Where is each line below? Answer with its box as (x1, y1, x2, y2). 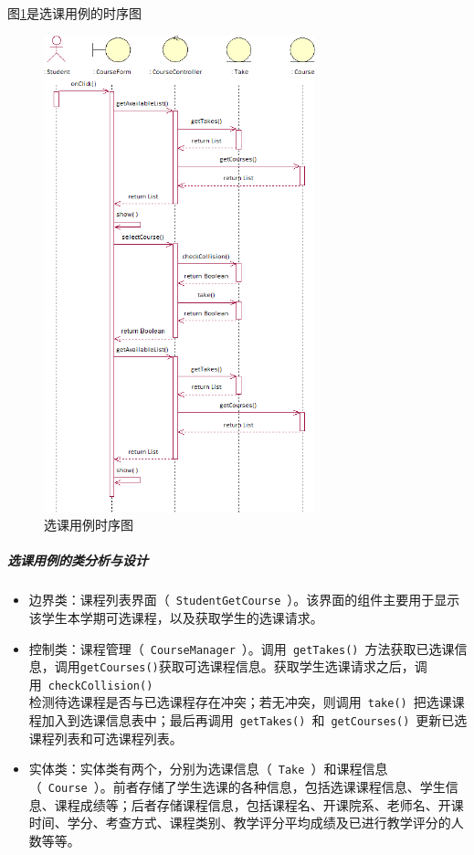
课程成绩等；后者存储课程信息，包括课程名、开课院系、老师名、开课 (54, 795, 464, 814)
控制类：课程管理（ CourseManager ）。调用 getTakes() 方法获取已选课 (28, 639, 455, 658)
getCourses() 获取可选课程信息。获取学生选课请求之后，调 (79, 657, 427, 676)
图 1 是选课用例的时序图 (7, 4, 142, 22)
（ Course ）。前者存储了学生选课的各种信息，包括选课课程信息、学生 (28, 777, 446, 797)
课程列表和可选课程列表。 (28, 728, 183, 747)
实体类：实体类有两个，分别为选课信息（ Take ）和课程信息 (28, 759, 388, 778)
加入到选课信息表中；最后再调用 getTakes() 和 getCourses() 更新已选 (41, 711, 468, 730)
